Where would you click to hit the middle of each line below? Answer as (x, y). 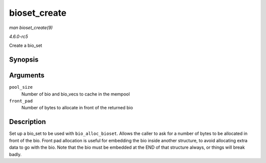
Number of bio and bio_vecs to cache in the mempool (76, 94)
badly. (15, 154)
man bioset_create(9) (31, 28)
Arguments (27, 76)
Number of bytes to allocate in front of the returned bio (77, 108)
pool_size (21, 87)
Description (28, 122)
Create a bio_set (26, 46)
